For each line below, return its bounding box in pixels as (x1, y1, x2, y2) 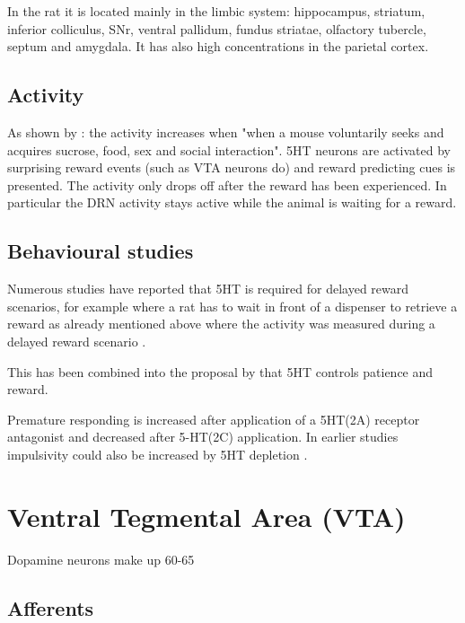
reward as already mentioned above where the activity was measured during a (7, 314, 435, 333)
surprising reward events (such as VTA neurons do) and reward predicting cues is (7, 158, 456, 177)
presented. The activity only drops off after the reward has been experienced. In (7, 175, 447, 194)
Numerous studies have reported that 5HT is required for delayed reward (7, 279, 409, 298)
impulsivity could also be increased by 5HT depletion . (7, 444, 308, 463)
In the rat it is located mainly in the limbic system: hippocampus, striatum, (7, 2, 426, 20)
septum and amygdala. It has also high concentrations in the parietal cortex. (7, 37, 429, 56)
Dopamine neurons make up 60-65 (7, 549, 195, 568)
